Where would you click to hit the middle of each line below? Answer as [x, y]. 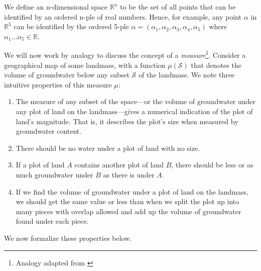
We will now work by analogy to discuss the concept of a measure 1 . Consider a [125, 54]
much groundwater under [54, 174]
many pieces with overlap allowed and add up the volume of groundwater [128, 211]
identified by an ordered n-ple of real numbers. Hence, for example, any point [123, 16]
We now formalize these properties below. [68, 238]
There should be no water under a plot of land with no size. [108, 148]
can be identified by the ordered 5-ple [71, 26]
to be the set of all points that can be [178, 7]
